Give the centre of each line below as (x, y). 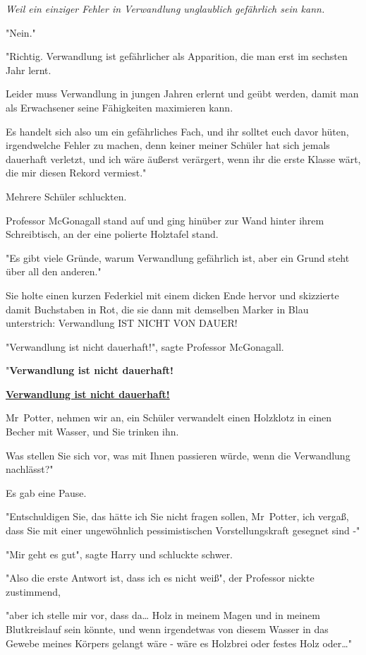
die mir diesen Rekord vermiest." (76, 173)
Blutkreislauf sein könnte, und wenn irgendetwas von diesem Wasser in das (167, 629)
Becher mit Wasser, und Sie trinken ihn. (92, 432)
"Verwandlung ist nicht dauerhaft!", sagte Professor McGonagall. (145, 346)
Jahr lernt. (29, 70)
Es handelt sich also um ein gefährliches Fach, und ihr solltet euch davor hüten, (177, 131)
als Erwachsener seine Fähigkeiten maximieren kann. (120, 107)
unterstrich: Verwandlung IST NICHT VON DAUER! (122, 323)
